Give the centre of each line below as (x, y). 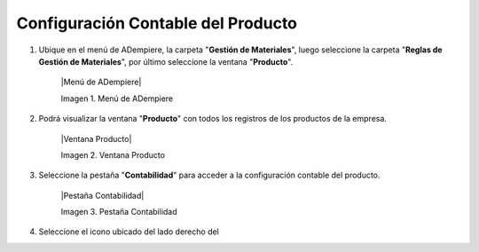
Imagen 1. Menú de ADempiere (117, 98)
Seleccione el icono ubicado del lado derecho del (129, 232)
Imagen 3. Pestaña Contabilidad (119, 212)
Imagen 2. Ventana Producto (113, 154)
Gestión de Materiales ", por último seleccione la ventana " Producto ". (166, 61)
